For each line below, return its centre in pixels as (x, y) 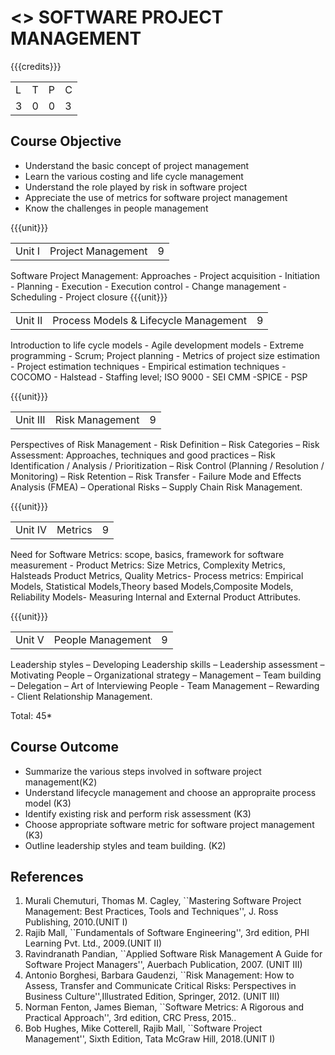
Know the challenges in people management (116, 208)
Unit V (30, 639)
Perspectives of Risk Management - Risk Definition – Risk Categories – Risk (165, 444)
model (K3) (48, 803)
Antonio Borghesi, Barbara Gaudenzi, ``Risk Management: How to (159, 975)
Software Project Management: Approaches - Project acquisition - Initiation (165, 275)
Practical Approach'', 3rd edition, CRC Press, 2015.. (130, 1018)
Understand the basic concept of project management (137, 165)
